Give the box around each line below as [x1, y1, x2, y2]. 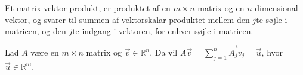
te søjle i [256, 13, 287, 25]
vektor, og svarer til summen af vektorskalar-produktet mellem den [5, 13, 250, 25]
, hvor [261, 46, 283, 58]
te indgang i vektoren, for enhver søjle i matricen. [72, 25, 253, 37]
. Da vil [150, 46, 178, 58]
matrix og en [197, 2, 245, 14]
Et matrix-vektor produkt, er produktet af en [5, 2, 171, 14]
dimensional [255, 2, 298, 14]
